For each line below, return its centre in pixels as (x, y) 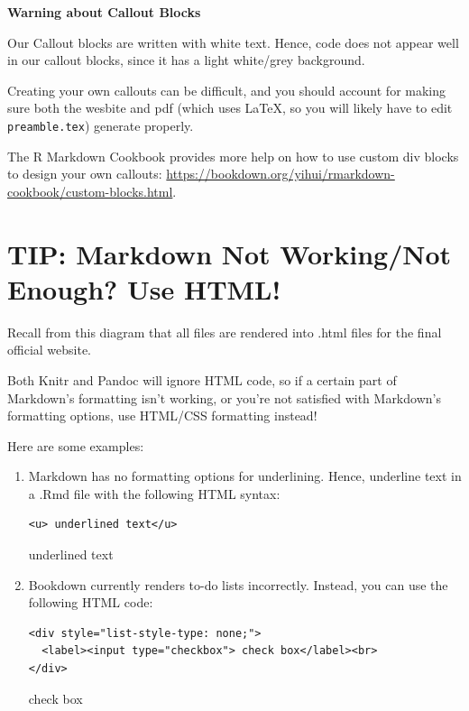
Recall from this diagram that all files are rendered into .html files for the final (225, 332)
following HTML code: (91, 602)
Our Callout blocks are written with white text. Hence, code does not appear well (233, 42)
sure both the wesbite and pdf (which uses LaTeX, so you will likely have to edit (230, 108)
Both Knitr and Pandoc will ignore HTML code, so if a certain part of (202, 379)
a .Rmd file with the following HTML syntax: (154, 493)
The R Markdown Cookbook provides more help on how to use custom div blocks (233, 156)
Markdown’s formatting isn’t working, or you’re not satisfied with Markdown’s (224, 397)
